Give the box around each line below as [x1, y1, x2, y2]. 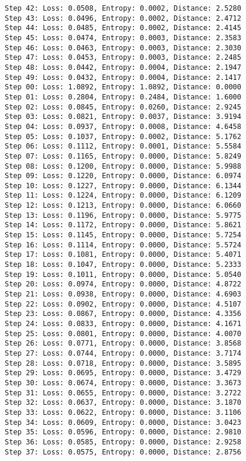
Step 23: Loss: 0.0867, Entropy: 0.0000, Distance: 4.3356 [5, 310, 241, 318]
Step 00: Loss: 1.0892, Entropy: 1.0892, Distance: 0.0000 [5, 83, 241, 92]
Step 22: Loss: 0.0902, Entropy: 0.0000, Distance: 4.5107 [5, 299, 241, 308]
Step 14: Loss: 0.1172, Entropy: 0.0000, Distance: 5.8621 [5, 221, 241, 230]
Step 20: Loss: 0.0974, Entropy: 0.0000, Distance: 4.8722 [5, 280, 241, 289]
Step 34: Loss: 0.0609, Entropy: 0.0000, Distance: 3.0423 [5, 418, 241, 427]
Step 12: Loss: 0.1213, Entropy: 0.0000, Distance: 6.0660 [5, 201, 241, 210]
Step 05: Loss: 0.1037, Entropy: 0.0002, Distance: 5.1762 [5, 132, 241, 141]
